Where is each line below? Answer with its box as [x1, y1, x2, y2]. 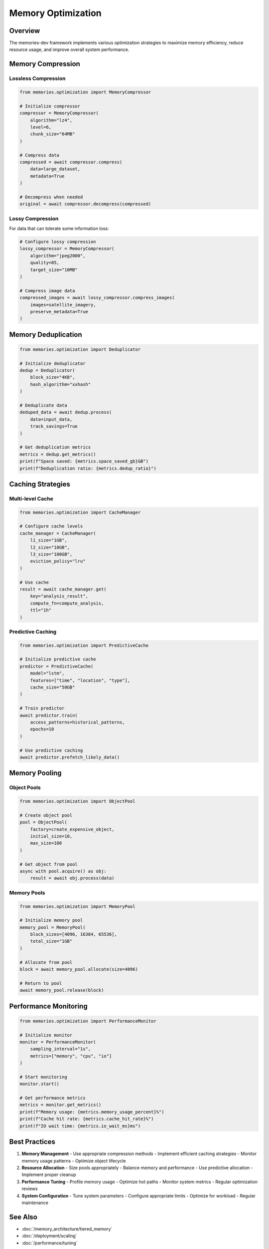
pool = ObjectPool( [19, 819, 67, 825]
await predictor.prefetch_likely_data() [19, 754, 120, 760]
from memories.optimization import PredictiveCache [19, 642, 149, 648]
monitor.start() [19, 1081, 60, 1087]
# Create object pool [19, 812, 73, 818]
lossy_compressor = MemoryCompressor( [19, 246, 115, 252]
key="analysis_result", [30, 594, 88, 599]
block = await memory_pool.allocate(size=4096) [19, 967, 138, 972]
